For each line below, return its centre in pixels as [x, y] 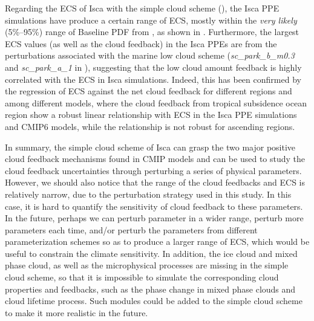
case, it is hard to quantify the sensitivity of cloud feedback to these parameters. [154, 206]
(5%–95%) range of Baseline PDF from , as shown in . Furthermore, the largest [152, 32]
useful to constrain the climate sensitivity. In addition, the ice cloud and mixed [151, 253]
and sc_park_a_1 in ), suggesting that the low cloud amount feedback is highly [153, 67]
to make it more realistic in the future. [77, 312]
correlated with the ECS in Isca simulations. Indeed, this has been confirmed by [153, 79]
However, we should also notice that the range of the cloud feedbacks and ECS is [155, 182]
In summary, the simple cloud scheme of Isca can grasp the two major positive [150, 147]
